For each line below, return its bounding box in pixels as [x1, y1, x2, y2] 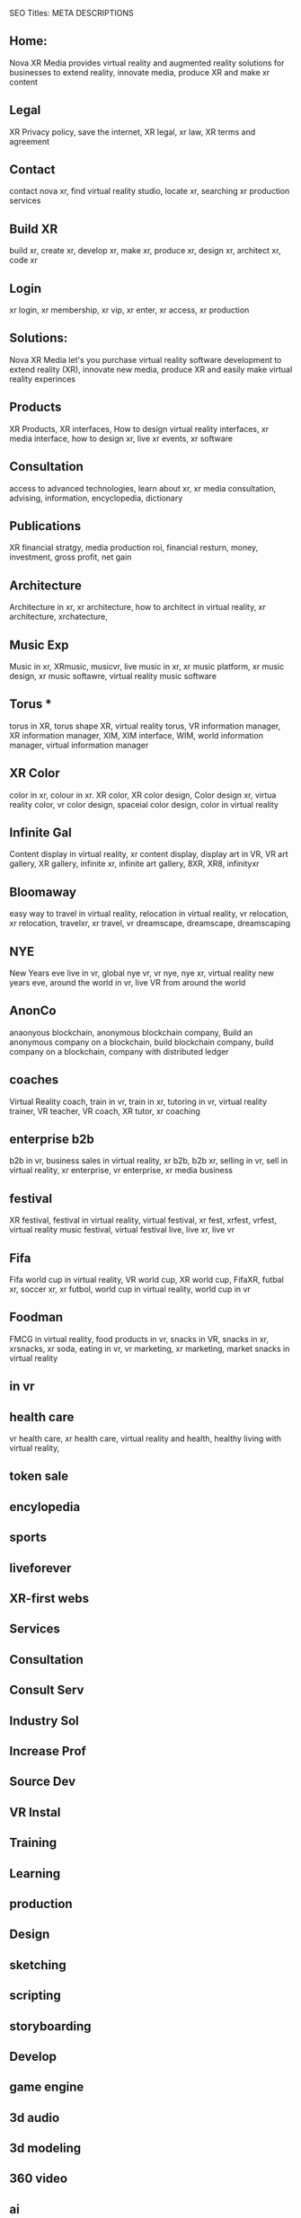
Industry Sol [9, 1713, 79, 1728]
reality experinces [9, 373, 76, 384]
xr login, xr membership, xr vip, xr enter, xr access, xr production [9, 305, 250, 315]
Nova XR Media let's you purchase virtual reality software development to [9, 354, 282, 365]
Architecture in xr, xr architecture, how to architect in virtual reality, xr [9, 602, 267, 613]
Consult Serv [9, 1683, 84, 1698]
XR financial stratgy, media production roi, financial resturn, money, [9, 543, 259, 553]
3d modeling [9, 2141, 82, 2156]
